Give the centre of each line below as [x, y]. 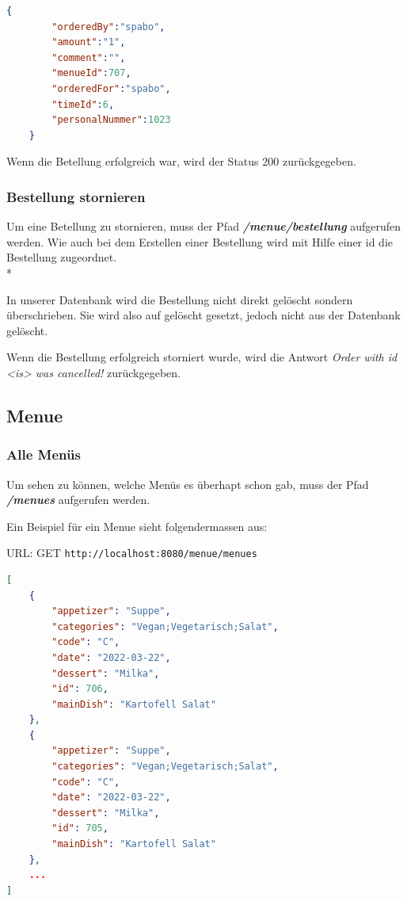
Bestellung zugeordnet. [62, 257]
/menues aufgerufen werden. [78, 500]
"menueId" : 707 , [91, 73]
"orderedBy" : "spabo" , [108, 27]
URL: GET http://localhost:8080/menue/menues [132, 553]
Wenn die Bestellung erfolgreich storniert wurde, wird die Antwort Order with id [202, 357]
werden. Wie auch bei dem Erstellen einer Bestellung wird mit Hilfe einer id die [200, 241]
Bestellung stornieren [76, 196]
